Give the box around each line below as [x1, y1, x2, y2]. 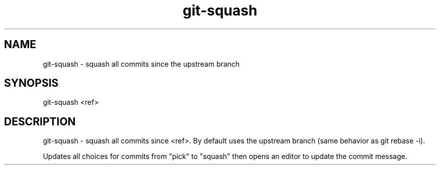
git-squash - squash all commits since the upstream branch [43, 59, 240, 68]
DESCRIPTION [4, 115, 76, 128]
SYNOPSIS [4, 77, 59, 90]
